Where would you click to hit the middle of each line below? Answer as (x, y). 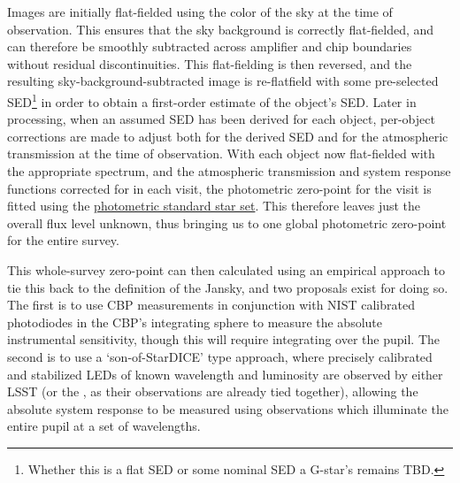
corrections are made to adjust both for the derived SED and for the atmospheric (228, 136)
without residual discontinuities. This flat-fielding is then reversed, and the (210, 63)
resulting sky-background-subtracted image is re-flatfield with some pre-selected (223, 81)
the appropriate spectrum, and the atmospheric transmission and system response (229, 171)
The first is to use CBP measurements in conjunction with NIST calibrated (211, 305)
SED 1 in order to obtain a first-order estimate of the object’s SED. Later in (212, 100)
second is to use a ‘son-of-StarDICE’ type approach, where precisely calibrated (220, 356)
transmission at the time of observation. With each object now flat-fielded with (221, 153)
